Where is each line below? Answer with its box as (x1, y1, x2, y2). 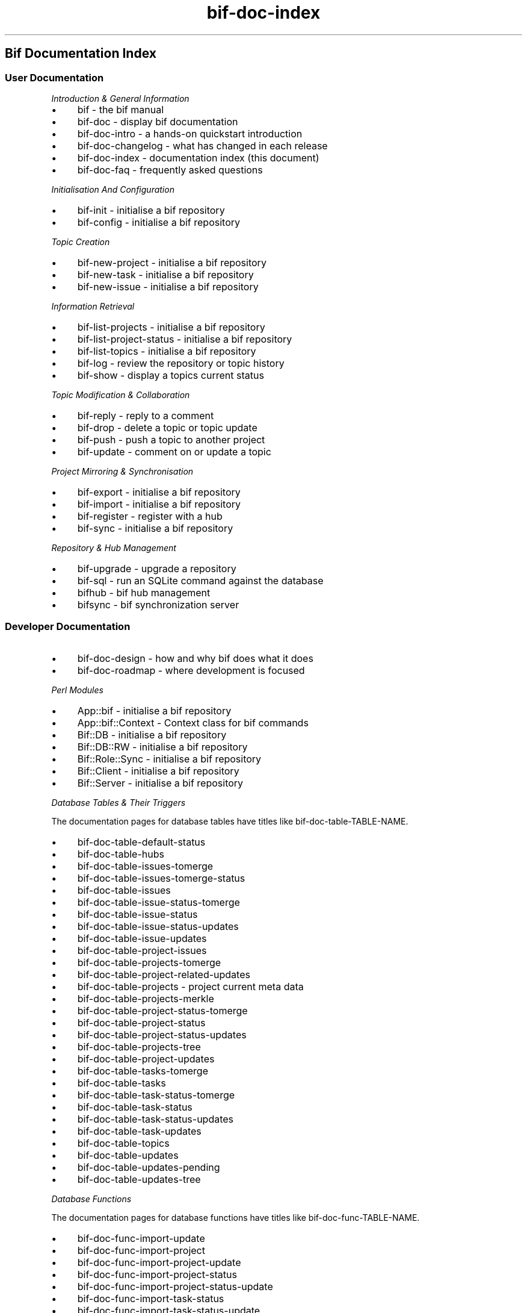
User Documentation (5, 71, 104, 84)
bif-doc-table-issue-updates (77, 932, 207, 944)
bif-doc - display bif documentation (77, 115, 238, 128)
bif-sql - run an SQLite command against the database (77, 574, 324, 587)
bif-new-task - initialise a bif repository (77, 268, 254, 281)
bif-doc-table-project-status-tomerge (77, 1004, 248, 1017)
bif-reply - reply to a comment (77, 409, 214, 422)
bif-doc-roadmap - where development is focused (77, 664, 305, 676)
